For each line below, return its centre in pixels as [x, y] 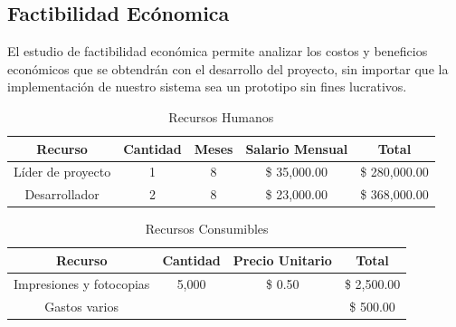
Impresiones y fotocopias [82, 283]
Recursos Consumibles [207, 229]
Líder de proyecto [62, 172]
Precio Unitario [282, 260]
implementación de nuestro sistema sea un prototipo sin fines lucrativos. [207, 87]
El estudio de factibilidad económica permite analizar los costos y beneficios [218, 51]
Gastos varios [81, 306]
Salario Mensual [297, 148]
